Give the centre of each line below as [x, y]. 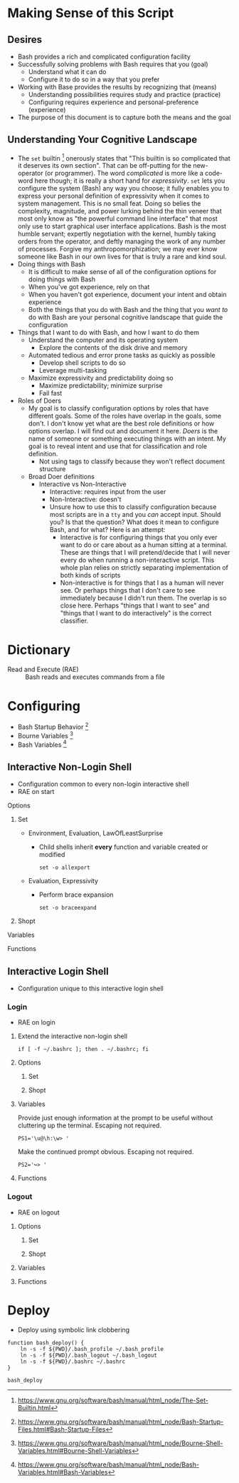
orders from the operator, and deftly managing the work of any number [122, 241]
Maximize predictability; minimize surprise [101, 386]
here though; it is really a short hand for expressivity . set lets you [130, 181]
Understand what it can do [67, 72]
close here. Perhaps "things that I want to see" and [135, 605]
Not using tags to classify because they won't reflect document [132, 461]
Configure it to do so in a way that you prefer [94, 79]
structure [52, 469]
